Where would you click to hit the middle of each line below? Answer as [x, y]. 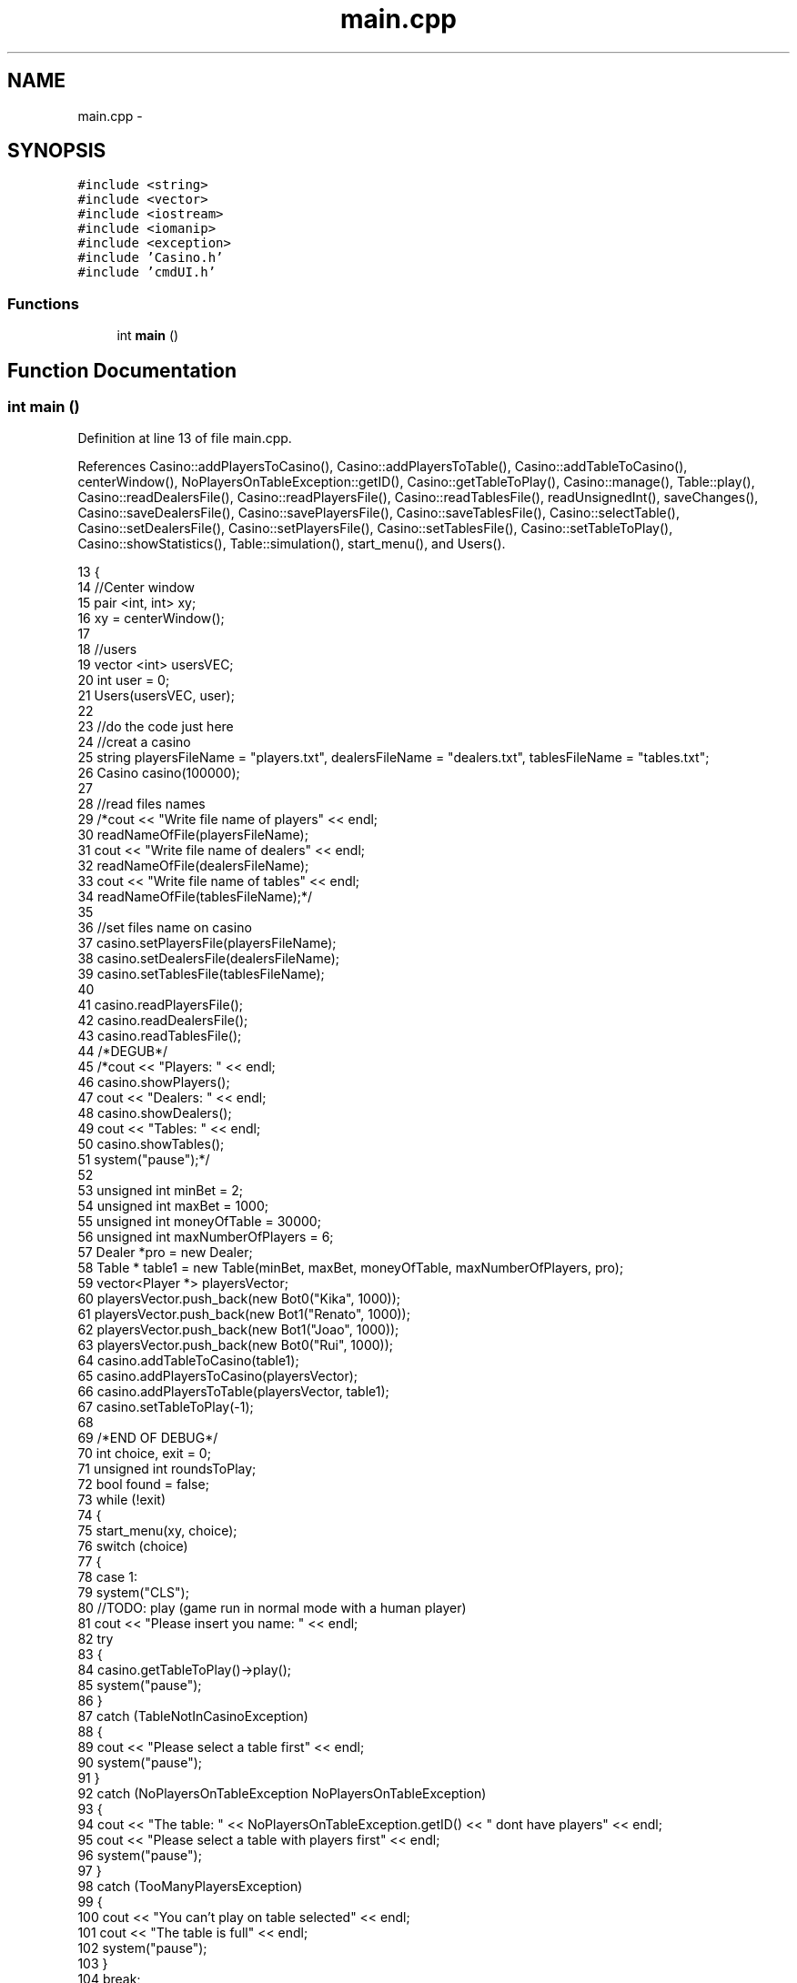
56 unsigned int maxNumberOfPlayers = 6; [206, 1237]
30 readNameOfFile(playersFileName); [193, 835]
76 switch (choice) [133, 1546]
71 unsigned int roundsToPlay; [167, 1469]
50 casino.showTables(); [151, 1144]
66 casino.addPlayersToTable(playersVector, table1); [233, 1392]
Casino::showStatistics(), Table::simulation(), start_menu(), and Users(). [292, 544]
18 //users [107, 649]
